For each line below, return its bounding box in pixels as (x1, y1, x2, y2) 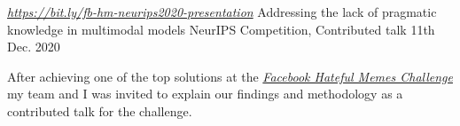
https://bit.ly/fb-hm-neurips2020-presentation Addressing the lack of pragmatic (7, 3, 437, 20)
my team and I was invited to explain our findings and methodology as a (7, 84, 403, 103)
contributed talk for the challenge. (7, 101, 192, 120)
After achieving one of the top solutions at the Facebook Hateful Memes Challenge (7, 67, 453, 85)
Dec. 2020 (7, 37, 60, 56)
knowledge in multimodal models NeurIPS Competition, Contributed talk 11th (7, 20, 435, 38)
